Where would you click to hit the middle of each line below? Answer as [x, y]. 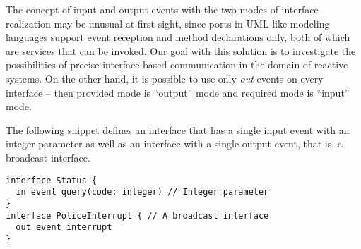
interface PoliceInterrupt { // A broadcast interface [137, 215]
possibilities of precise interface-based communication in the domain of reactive [177, 65]
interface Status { [51, 180]
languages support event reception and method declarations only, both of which [178, 37]
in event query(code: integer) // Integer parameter [142, 192]
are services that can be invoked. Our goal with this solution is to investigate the [181, 50]
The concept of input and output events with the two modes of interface [162, 9]
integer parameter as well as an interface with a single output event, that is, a [174, 144]
